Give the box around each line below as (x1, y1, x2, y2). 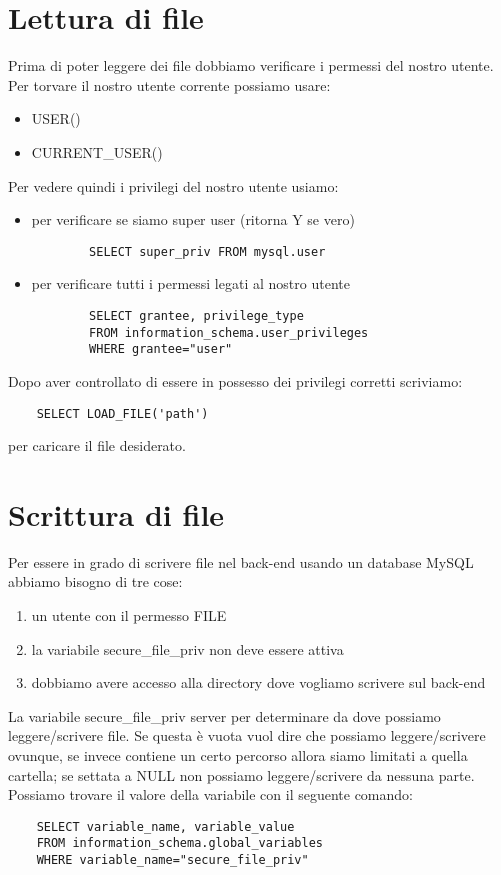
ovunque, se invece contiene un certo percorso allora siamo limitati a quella (8, 745, 468, 766)
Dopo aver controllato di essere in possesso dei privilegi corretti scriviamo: (8, 370, 463, 391)
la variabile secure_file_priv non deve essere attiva (31, 638, 344, 659)
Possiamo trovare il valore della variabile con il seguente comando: (8, 784, 413, 805)
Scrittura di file (8, 493, 225, 534)
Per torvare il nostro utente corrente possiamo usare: (8, 74, 331, 95)
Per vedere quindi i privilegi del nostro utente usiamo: (8, 175, 339, 196)
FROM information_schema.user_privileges (89, 325, 369, 340)
